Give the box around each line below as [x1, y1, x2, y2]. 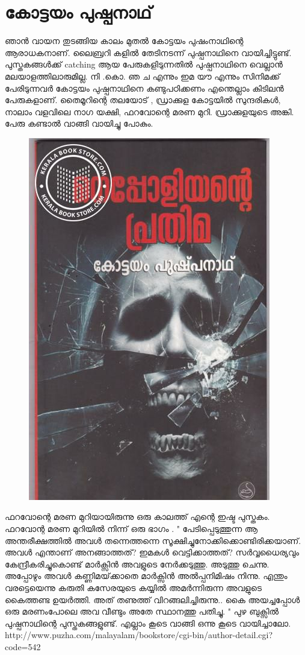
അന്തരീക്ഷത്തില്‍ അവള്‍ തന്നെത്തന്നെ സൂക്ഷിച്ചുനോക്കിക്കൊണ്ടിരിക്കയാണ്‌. [5, 534, 301, 546]
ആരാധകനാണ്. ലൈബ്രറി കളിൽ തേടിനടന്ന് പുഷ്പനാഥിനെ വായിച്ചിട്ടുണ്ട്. [5, 46, 292, 59]
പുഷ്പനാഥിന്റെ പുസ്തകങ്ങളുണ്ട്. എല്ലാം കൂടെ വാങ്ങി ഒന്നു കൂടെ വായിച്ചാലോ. [5, 616, 291, 629]
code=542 [5, 641, 41, 653]
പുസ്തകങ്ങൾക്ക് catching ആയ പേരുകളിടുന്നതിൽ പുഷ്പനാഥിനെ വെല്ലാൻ [5, 58, 283, 71]
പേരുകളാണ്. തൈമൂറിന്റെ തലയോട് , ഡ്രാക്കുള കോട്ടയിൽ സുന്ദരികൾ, [5, 93, 281, 106]
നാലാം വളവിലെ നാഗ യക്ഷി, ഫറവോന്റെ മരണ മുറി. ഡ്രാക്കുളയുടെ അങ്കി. [5, 105, 294, 118]
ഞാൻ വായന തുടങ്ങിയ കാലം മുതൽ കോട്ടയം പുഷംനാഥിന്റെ [5, 34, 244, 47]
